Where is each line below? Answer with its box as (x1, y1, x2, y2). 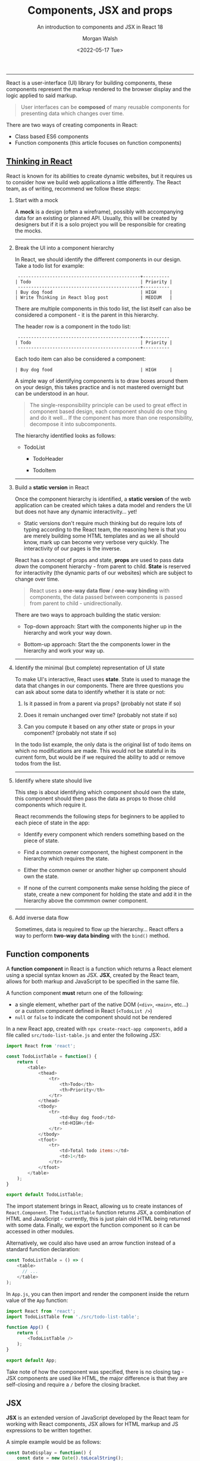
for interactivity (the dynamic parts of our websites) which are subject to (14, 569, 193, 576)
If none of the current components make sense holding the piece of (23, 884, 190, 891)
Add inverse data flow (14, 914, 69, 921)
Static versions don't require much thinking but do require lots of (23, 519, 183, 526)
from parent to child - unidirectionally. (29, 600, 123, 607)
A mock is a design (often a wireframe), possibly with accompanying (14, 208, 184, 215)
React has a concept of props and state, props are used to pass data (14, 556, 184, 563)
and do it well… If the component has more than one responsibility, (29, 414, 193, 421)
